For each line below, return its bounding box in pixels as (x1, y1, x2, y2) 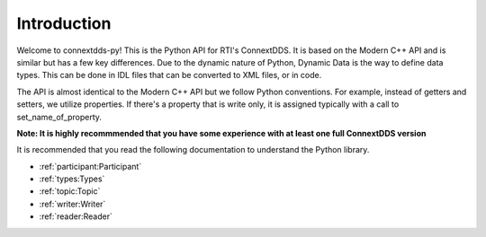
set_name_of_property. (16, 111, 103, 122)
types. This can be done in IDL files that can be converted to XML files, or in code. (16, 70, 322, 81)
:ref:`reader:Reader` (39, 211, 112, 222)
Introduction (16, 13, 112, 33)
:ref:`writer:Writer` (39, 198, 106, 209)
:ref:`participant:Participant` (39, 161, 142, 171)
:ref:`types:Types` (39, 173, 105, 184)
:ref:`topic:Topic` (39, 186, 101, 197)
